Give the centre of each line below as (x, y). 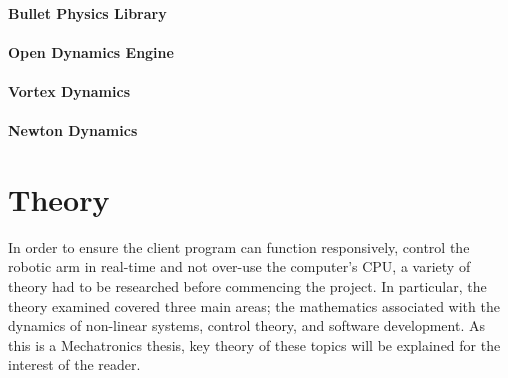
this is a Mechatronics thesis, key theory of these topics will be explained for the (254, 344)
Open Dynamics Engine (91, 51)
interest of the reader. (74, 364)
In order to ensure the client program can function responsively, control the (239, 246)
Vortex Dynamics (69, 90)
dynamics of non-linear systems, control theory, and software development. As (246, 325)
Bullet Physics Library (87, 12)
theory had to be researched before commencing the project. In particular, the (247, 286)
